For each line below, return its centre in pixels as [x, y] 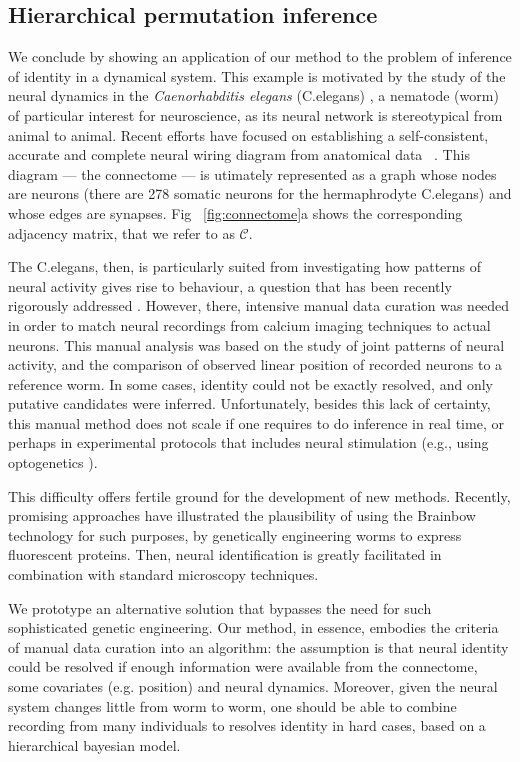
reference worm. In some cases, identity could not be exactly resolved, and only [250, 383]
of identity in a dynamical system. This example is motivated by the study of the [257, 75]
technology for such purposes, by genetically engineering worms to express [235, 534]
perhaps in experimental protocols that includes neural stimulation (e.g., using [248, 442]
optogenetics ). [53, 462]
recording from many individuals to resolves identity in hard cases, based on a [247, 725]
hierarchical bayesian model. [94, 744]
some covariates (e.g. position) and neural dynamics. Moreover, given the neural [253, 686]
